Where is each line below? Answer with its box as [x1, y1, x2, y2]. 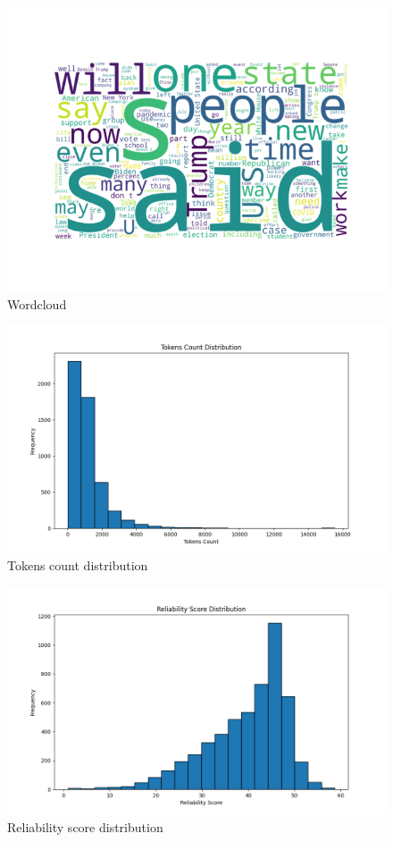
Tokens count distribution [7, 556, 148, 575]
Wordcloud [7, 294, 67, 313]
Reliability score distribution [7, 817, 163, 836]
